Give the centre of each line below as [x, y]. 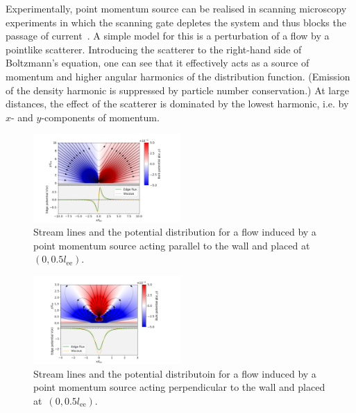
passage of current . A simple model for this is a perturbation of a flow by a [168, 36]
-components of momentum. [100, 117]
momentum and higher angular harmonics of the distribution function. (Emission [178, 76]
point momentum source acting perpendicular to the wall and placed [179, 387]
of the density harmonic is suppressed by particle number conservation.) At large [177, 90]
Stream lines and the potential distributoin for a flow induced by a [175, 373]
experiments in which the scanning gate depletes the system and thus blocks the [176, 22]
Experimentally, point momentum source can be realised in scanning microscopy [176, 8]
